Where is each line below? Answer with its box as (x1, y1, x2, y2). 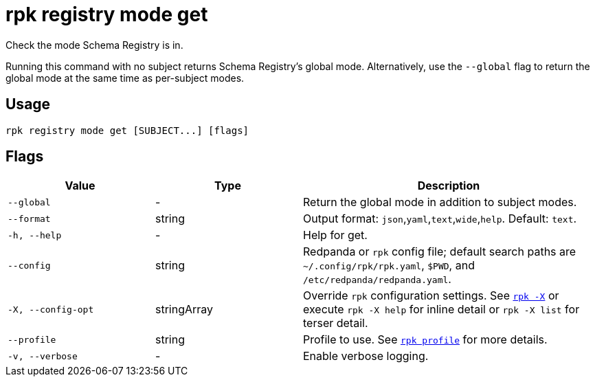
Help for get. (303, 228, 368, 243)
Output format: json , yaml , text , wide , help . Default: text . (303, 212, 577, 226)
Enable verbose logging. (303, 349, 429, 363)
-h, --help (8, 229, 62, 240)
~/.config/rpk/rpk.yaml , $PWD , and (303, 258, 475, 273)
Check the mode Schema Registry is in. (5, 38, 183, 51)
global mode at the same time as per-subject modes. (5, 71, 245, 84)
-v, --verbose (8, 350, 78, 361)
